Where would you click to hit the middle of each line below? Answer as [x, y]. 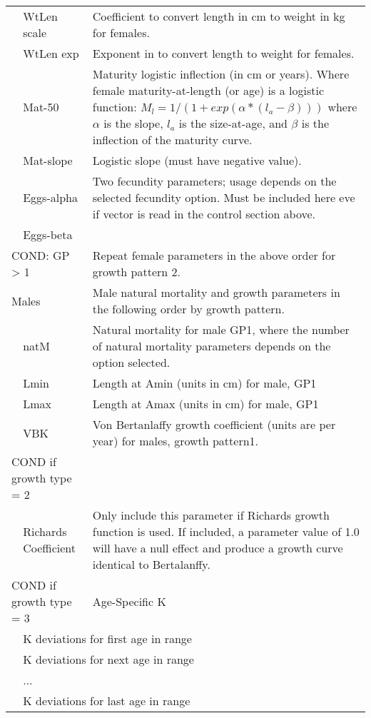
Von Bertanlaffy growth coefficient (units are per [214, 424]
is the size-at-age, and [233, 123]
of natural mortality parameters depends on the [212, 346]
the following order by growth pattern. [188, 309]
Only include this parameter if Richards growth [211, 515]
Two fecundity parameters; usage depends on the [214, 181]
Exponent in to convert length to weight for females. [223, 53]
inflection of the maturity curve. [172, 140]
